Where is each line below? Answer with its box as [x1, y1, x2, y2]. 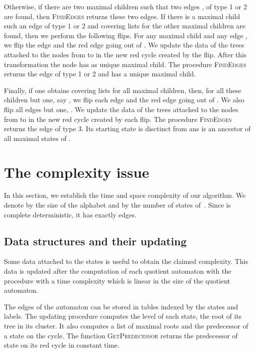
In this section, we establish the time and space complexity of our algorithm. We [4, 190, 246, 200]
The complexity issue [4, 162, 149, 182]
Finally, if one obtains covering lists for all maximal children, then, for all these [4, 85, 241, 95]
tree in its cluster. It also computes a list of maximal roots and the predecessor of [4, 320, 248, 330]
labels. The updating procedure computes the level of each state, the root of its [4, 311, 242, 321]
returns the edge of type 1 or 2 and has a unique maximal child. [4, 69, 196, 79]
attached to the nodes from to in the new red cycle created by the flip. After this [4, 49, 247, 59]
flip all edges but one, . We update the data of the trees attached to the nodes [4, 104, 238, 114]
